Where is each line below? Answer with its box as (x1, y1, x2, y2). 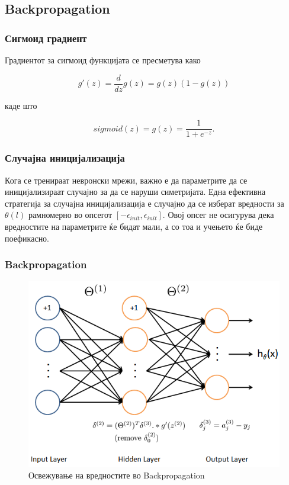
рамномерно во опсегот (28, 208, 113, 221)
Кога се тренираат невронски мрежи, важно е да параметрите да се (5, 174, 248, 186)
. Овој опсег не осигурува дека (162, 208, 274, 221)
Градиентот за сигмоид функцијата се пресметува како (5, 54, 201, 66)
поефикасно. (5, 232, 50, 244)
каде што (5, 99, 37, 111)
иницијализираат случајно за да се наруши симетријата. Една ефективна (5, 185, 266, 198)
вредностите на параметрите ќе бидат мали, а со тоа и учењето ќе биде (5, 220, 263, 232)
